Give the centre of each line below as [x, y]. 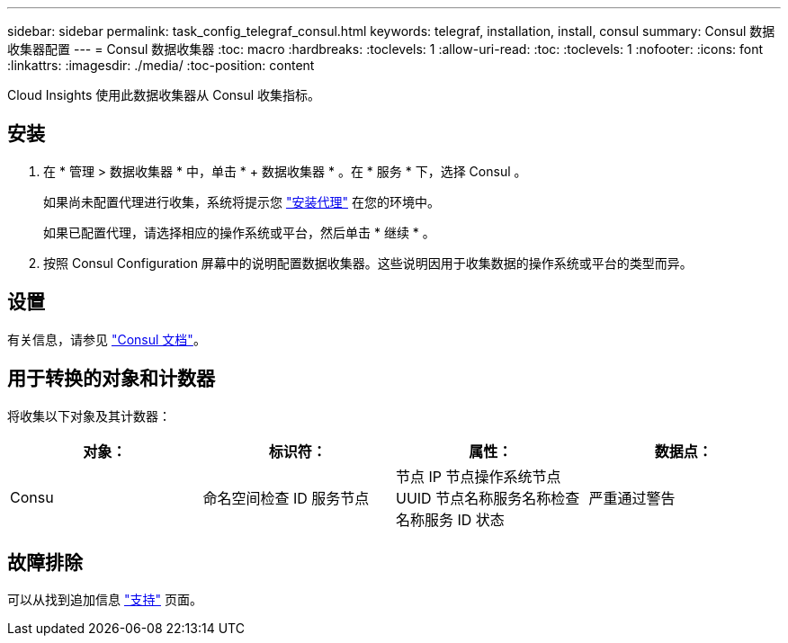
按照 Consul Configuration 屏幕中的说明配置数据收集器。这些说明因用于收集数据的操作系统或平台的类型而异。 [368, 263]
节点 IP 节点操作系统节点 [479, 476]
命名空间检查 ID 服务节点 [286, 498]
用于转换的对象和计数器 [111, 379]
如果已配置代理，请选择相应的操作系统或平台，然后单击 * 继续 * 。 [239, 232]
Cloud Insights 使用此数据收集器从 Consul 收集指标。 [164, 95]
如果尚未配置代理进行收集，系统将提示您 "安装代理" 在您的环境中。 [242, 201]
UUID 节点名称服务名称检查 [488, 498]
